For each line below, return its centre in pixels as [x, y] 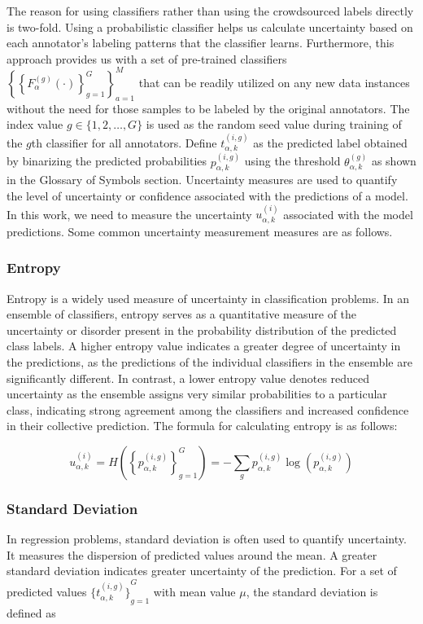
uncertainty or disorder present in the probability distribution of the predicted [202, 330]
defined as [31, 613]
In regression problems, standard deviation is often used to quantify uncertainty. [207, 539]
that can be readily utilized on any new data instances [274, 82]
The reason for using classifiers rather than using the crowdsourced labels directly [210, 11]
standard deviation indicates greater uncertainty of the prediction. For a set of [202, 571]
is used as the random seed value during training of [274, 124]
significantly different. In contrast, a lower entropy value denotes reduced [188, 378]
